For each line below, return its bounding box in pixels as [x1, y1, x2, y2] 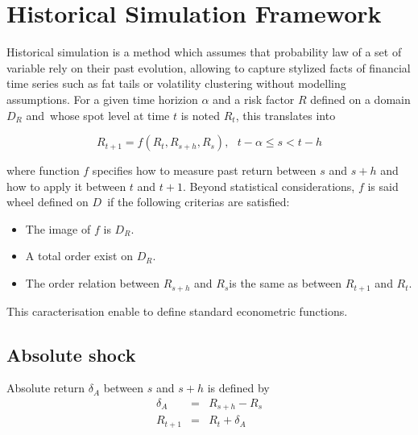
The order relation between [25, 275, 159, 292]
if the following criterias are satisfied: [107, 193, 290, 210]
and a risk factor [213, 90, 295, 107]
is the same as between [229, 275, 342, 292]
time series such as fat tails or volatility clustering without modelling [6, 75, 346, 92]
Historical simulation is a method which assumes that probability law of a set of [6, 43, 402, 60]
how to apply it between [6, 177, 126, 194]
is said [367, 177, 399, 194]
